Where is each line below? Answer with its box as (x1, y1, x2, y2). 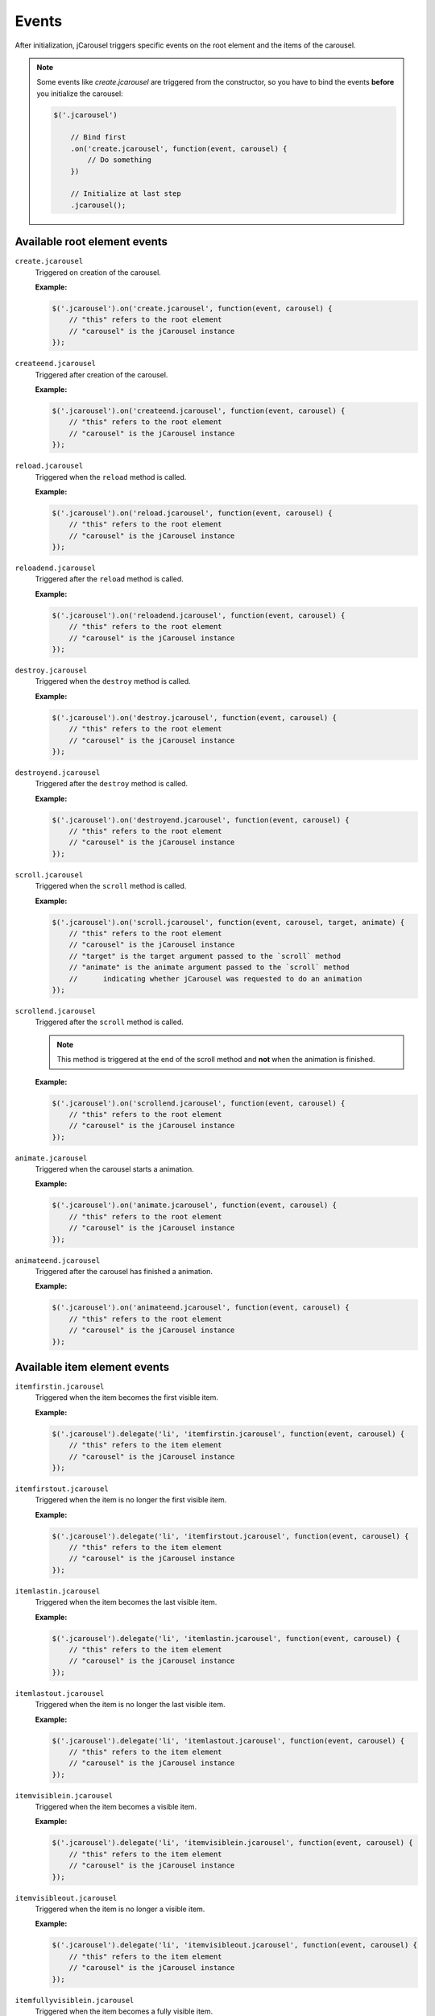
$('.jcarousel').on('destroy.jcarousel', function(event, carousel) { (52, 713, 338, 722)
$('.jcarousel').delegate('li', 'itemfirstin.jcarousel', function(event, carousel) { (52, 1429, 405, 1439)
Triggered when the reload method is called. (35, 472, 187, 481)
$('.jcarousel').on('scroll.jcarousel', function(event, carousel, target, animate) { (52, 918, 405, 927)
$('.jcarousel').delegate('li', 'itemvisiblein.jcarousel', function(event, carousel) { (52, 1839, 414, 1847)
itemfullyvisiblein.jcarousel (14, 1996, 135, 2005)
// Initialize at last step (70, 190, 181, 198)
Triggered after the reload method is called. (35, 574, 184, 584)
